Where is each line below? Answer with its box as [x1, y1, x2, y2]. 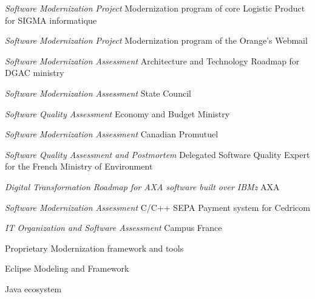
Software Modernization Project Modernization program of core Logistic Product [5, 2, 305, 14]
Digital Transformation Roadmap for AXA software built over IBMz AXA [5, 180, 280, 193]
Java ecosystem [5, 282, 62, 295]
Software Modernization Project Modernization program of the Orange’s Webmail [5, 34, 308, 47]
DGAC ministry [5, 66, 64, 79]
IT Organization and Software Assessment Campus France [5, 221, 222, 234]
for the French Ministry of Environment [5, 160, 153, 173]
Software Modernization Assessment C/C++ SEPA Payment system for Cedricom [5, 201, 310, 213]
